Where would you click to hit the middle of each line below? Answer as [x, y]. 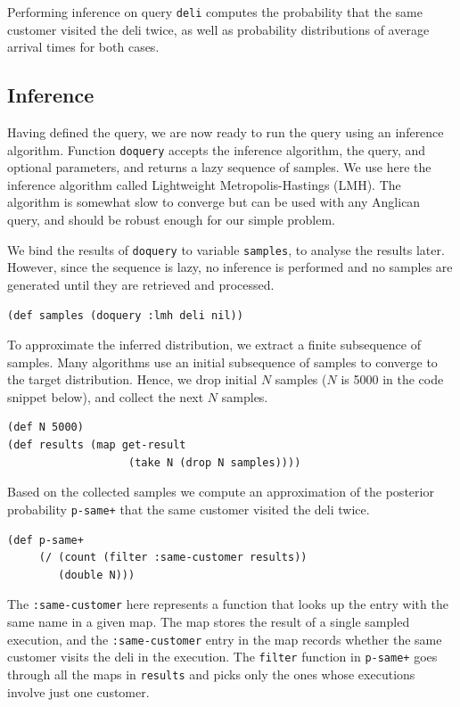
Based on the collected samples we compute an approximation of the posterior [221, 492]
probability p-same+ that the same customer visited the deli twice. [189, 509]
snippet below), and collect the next [106, 396]
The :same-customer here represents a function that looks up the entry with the [228, 604]
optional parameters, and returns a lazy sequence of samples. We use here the [219, 167]
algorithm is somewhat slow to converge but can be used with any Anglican [214, 202]
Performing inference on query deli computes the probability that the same [215, 12]
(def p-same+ [45, 540]
